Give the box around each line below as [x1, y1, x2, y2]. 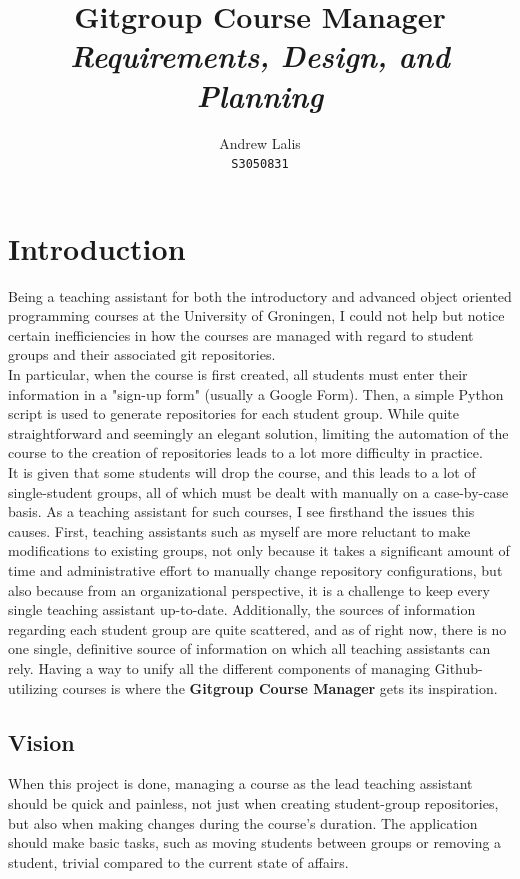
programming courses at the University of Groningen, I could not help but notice [8, 305, 505, 326]
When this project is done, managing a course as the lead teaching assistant [8, 773, 473, 794]
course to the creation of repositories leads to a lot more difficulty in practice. [8, 442, 483, 463]
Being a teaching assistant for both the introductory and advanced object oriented [8, 285, 512, 306]
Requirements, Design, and [70, 35, 450, 77]
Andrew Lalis [219, 132, 301, 153]
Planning [196, 74, 324, 116]
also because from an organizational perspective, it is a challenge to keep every [8, 579, 490, 600]
